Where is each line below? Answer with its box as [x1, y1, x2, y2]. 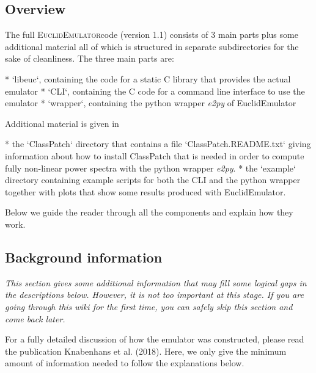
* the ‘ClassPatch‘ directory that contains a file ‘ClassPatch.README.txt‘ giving [5, 137, 311, 150]
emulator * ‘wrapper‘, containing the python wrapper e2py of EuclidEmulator [5, 96, 296, 109]
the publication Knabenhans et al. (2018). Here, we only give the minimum [5, 344, 287, 357]
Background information [5, 247, 163, 266]
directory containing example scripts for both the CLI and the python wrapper [5, 173, 301, 186]
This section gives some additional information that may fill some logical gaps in [5, 276, 307, 289]
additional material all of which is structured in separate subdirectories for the [5, 40, 299, 53]
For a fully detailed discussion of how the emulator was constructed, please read [5, 333, 304, 346]
